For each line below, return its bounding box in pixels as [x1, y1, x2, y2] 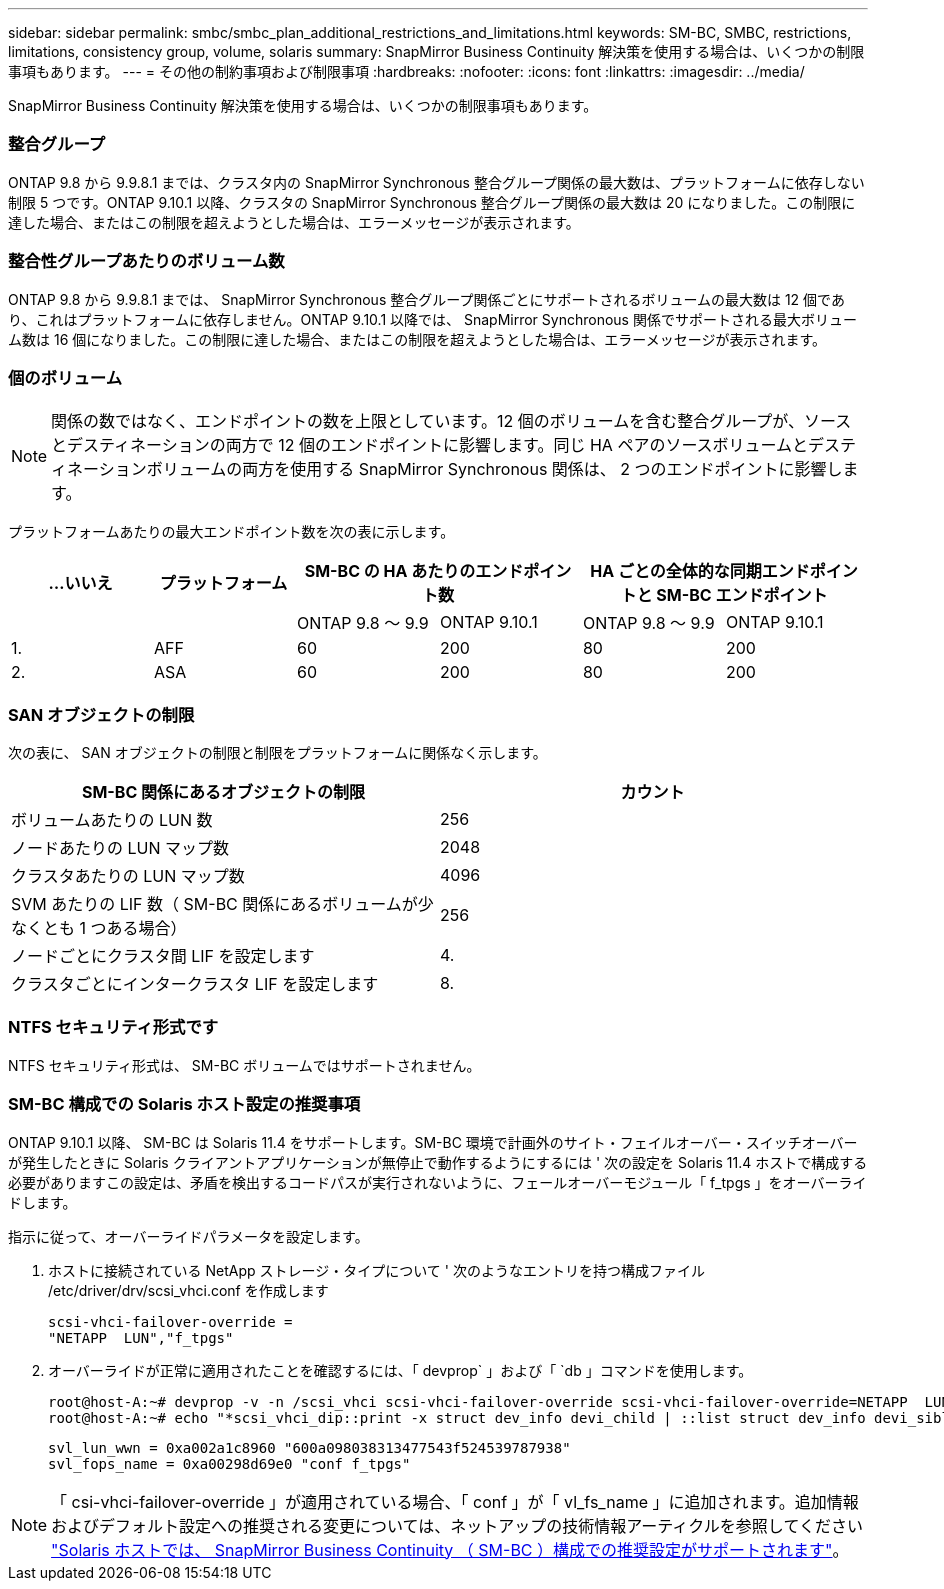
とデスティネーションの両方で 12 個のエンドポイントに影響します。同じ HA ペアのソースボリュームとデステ [51, 435, 857, 456]
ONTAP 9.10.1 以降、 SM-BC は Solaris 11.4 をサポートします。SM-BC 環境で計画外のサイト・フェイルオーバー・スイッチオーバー [8, 1133, 858, 1151]
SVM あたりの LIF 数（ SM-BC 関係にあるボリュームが [11, 894, 418, 914]
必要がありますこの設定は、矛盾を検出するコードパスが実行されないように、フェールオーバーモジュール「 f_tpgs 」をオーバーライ [8, 1173, 867, 1191]
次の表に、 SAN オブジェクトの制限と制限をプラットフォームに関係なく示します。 [8, 744, 547, 761]
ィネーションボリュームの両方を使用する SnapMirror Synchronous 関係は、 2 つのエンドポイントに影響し [51, 459, 843, 480]
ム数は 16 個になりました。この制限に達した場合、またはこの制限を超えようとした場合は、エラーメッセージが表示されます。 [8, 330, 827, 348]
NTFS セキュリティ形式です [8, 1017, 219, 1038]
